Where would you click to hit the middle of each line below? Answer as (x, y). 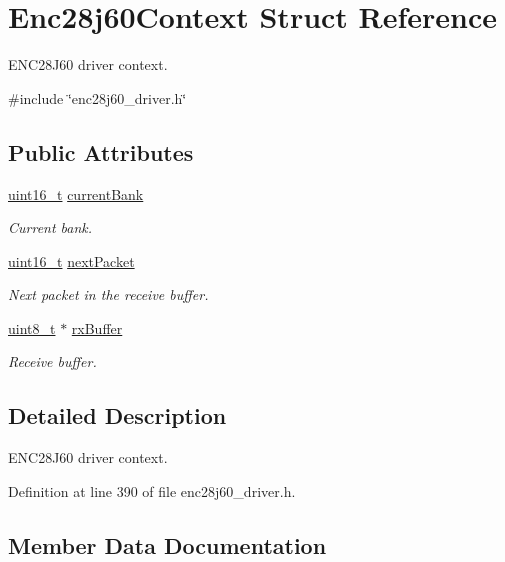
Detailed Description (117, 415)
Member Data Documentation (167, 544)
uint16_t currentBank (76, 193)
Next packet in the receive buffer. (108, 294)
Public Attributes (101, 151)
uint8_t (32, 327)
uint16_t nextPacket (71, 260)
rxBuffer (97, 327)
